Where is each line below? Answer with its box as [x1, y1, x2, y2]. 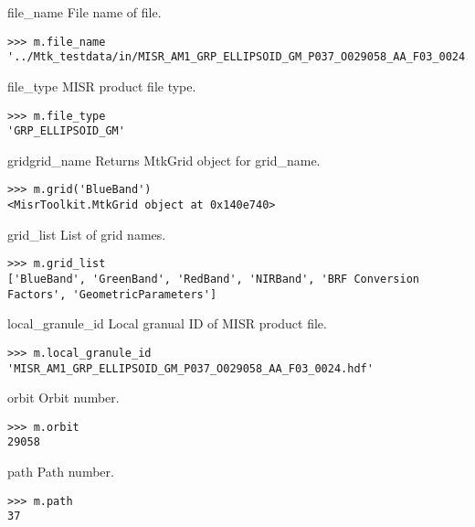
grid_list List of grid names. [7, 224, 166, 243]
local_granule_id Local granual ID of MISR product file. [7, 314, 327, 333]
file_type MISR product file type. [7, 76, 196, 95]
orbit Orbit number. [7, 388, 120, 407]
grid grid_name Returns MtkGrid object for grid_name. [7, 150, 321, 169]
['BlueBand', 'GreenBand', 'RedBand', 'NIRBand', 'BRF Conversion [7, 272, 420, 285]
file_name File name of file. [7, 3, 162, 21]
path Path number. [7, 462, 114, 481]
